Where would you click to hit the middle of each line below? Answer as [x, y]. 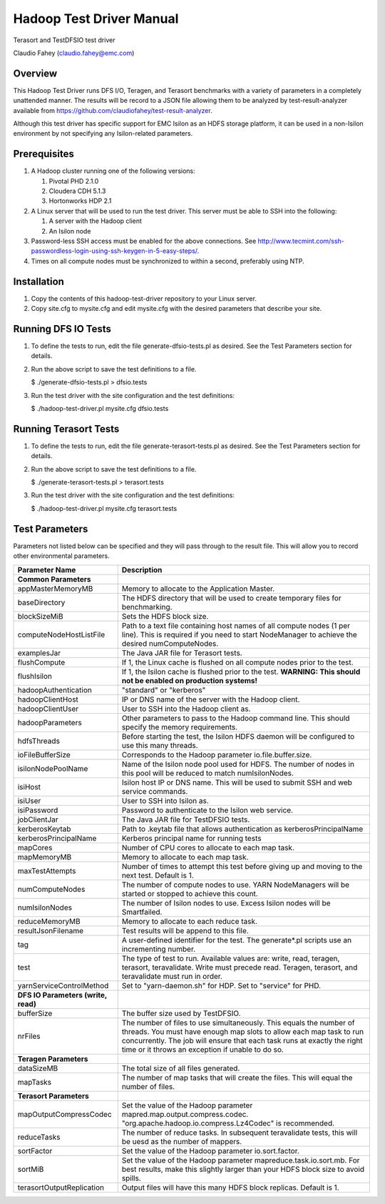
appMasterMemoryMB [55, 588]
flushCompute [41, 662]
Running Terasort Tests [66, 429]
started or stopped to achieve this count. [190, 893]
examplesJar [39, 652]
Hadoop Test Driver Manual [96, 19]
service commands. [155, 791]
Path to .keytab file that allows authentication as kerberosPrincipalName [242, 829]
